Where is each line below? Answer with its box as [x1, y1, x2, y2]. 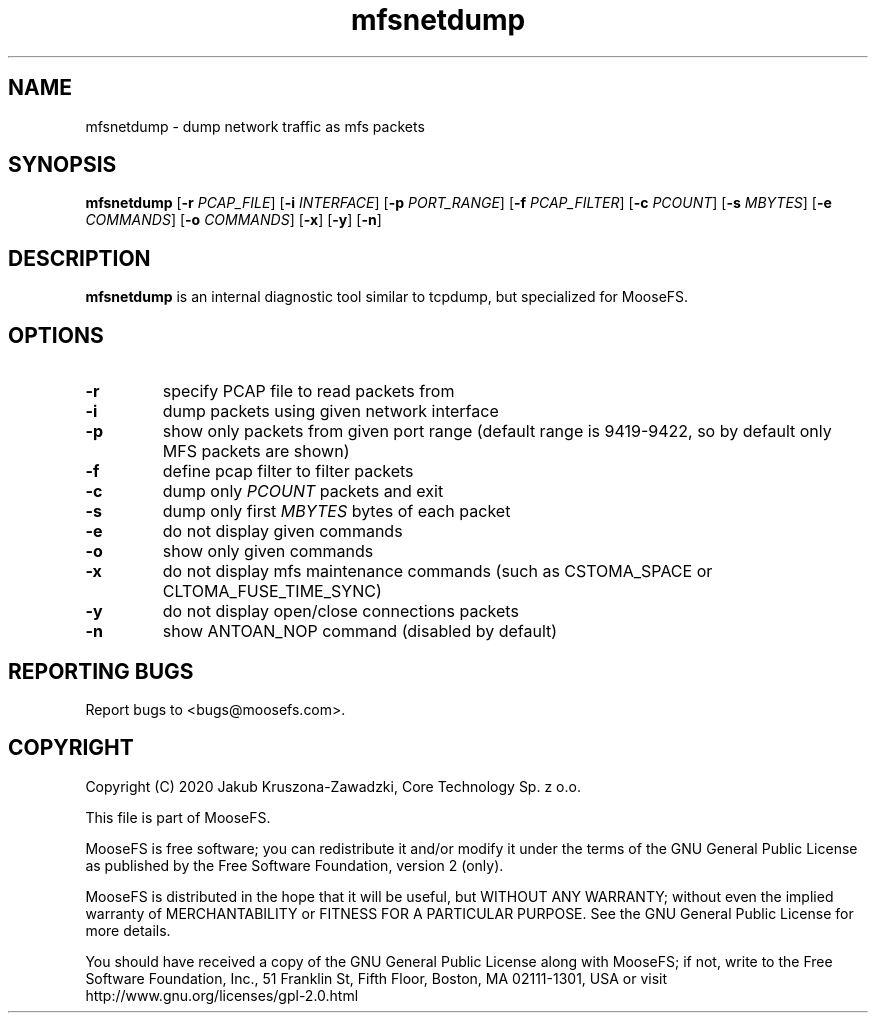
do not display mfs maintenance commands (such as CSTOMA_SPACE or [162, 561, 713, 582]
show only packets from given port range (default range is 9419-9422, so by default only [162, 421, 832, 442]
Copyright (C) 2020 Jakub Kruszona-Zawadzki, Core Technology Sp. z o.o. [85, 777, 581, 795]
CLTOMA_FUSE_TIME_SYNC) [162, 581, 382, 602]
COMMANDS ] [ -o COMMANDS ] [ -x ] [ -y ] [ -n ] [85, 211, 382, 229]
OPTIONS [8, 322, 104, 348]
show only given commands [162, 541, 374, 562]
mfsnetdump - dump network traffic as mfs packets [85, 117, 425, 135]
